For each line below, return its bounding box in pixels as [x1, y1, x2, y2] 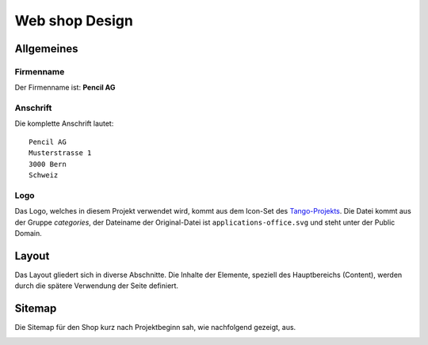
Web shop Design [14, 12, 134, 29]
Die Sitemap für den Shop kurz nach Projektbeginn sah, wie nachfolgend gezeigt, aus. [14, 323, 296, 332]
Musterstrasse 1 [29, 149, 92, 157]
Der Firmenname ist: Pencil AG [14, 83, 116, 93]
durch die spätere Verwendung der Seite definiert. [14, 281, 178, 290]
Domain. [14, 228, 43, 237]
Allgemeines [14, 42, 78, 55]
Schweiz [29, 171, 59, 180]
